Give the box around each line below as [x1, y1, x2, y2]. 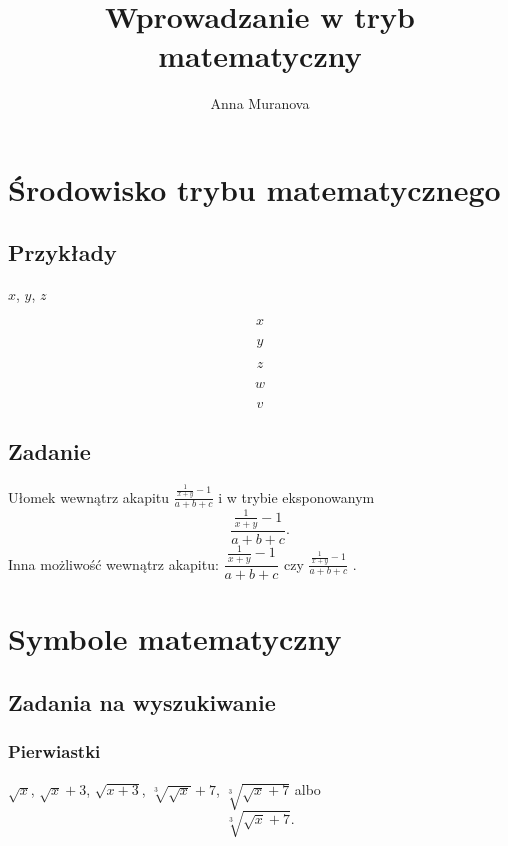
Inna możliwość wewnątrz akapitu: [8, 553, 219, 574]
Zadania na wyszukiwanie [8, 686, 276, 717]
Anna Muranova [210, 93, 310, 114]
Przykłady [8, 237, 117, 268]
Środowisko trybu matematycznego [8, 168, 501, 209]
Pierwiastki [8, 739, 101, 764]
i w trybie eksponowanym [218, 486, 375, 507]
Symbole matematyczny [8, 618, 342, 659]
